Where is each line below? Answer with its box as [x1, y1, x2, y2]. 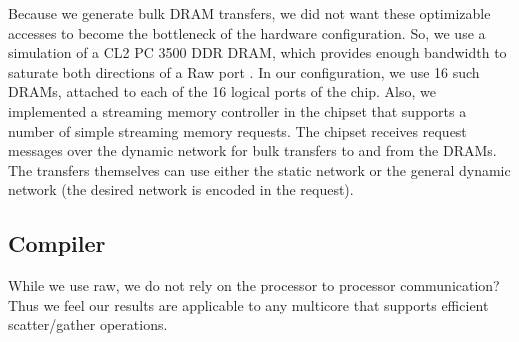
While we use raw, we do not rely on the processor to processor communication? [8, 275, 500, 296]
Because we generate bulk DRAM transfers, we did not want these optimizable [8, 3, 491, 23]
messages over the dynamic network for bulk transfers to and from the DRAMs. [8, 140, 497, 161]
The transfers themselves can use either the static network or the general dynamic [8, 159, 511, 180]
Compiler [8, 228, 106, 259]
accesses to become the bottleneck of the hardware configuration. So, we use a [8, 22, 486, 43]
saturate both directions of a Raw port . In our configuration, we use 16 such [8, 61, 480, 82]
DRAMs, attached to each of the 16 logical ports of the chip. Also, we [8, 81, 437, 102]
